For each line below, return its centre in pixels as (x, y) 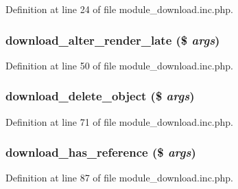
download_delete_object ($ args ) (100, 96)
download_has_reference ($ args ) (101, 152)
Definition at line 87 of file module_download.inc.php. (119, 178)
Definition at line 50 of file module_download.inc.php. (119, 65)
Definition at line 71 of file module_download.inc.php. (119, 121)
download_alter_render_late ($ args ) (113, 40)
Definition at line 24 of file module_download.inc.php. (119, 9)
